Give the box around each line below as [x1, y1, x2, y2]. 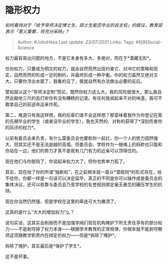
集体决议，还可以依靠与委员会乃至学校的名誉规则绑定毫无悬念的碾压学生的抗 [5, 181, 163, 187]
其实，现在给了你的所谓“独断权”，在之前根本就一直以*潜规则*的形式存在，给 [5, 169, 162, 175]
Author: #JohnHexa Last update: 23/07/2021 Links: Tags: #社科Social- [17, 39, 162, 45]
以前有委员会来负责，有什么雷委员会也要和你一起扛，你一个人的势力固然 [5, 135, 154, 141]
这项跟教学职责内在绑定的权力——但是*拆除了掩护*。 [9, 232, 119, 238]
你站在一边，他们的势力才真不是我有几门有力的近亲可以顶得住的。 [5, 147, 141, 153]
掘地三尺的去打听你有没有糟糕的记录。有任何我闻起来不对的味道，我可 [13, 95, 158, 101]
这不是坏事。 [5, 253, 31, 259]
